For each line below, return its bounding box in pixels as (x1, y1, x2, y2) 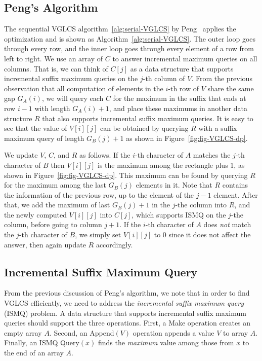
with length (34, 102, 70, 113)
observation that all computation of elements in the (4, 83, 163, 93)
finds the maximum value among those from (98, 337, 234, 348)
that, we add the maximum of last (4, 199, 110, 210)
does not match (203, 219, 251, 230)
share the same (207, 83, 254, 93)
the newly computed (4, 209, 67, 220)
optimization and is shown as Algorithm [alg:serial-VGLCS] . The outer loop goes (4, 33, 256, 44)
